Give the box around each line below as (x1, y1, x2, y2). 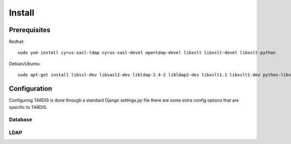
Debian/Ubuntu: (9, 61, 41, 67)
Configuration (9, 85, 52, 93)
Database (9, 116, 32, 123)
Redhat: (9, 39, 25, 45)
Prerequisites (9, 26, 50, 34)
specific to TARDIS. (9, 104, 48, 110)
